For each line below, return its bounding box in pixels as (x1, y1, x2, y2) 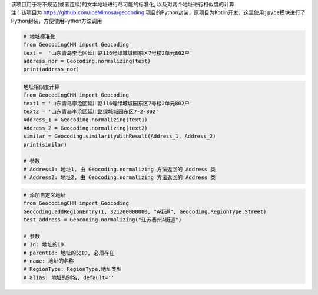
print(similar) (23, 141, 67, 148)
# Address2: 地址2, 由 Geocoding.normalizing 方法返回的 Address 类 (23, 174, 216, 181)
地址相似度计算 (23, 83, 60, 90)
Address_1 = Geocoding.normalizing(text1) (23, 117, 148, 123)
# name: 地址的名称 (23, 257, 75, 264)
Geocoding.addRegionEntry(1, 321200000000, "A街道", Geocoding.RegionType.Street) (23, 208, 267, 215)
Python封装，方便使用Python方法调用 (11, 17, 102, 24)
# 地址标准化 (23, 33, 56, 39)
